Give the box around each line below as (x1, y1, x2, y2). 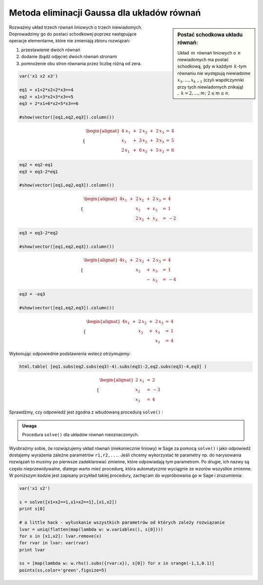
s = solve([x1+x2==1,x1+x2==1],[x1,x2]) (19, 499, 117, 505)
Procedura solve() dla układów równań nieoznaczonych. (22, 432, 139, 438)
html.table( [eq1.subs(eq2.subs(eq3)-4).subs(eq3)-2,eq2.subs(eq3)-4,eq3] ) (19, 363, 207, 369)
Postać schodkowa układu (177, 31, 243, 38)
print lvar (19, 547, 45, 552)
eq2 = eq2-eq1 (19, 162, 53, 168)
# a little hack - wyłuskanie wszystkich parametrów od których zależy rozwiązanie (19, 520, 225, 526)
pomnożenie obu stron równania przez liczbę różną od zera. (21, 60, 142, 66)
